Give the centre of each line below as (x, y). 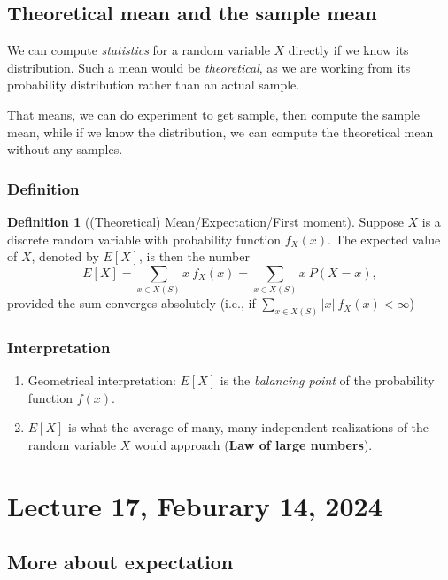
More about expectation (120, 562)
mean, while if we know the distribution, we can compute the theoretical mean (220, 131)
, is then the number (194, 256)
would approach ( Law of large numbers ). (253, 444)
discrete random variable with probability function (144, 239)
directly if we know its (348, 50)
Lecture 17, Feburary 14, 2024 (195, 505)
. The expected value (384, 239)
